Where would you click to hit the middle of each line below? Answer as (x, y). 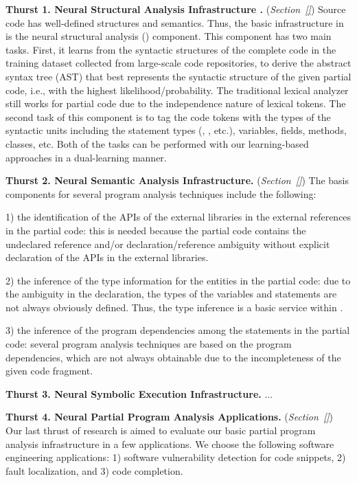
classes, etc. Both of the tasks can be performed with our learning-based (157, 143)
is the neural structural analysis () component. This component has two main (169, 36)
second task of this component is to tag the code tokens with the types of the (168, 116)
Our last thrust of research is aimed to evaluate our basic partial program (161, 430)
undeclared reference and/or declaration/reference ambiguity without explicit (168, 244)
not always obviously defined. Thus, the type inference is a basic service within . (174, 307)
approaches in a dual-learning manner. (86, 157)
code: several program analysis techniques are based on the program (149, 344)
